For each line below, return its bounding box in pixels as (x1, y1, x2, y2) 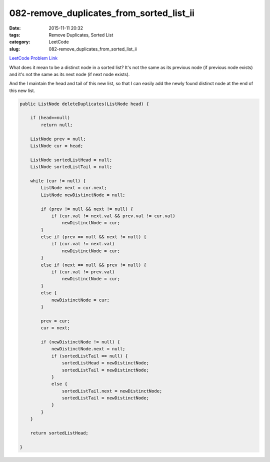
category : (9, 39, 30, 45)
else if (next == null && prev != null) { (40, 262, 147, 268)
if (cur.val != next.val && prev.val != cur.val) (51, 213, 175, 219)
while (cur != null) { (30, 178, 86, 184)
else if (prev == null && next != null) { (40, 234, 147, 240)
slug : (9, 46, 20, 52)
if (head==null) (30, 115, 70, 121)
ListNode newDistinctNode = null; (40, 192, 125, 198)
